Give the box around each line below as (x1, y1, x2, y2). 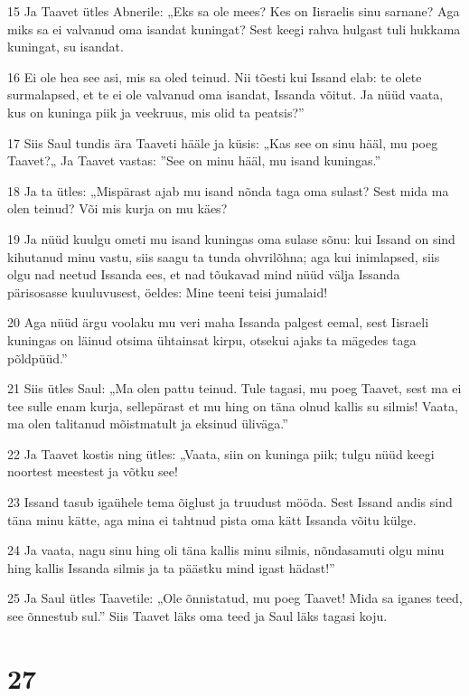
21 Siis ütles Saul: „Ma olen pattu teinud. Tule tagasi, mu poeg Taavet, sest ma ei (7, 379, 462, 398)
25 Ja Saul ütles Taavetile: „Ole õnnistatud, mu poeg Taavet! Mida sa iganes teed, (7, 588, 463, 607)
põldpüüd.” (7, 348, 68, 367)
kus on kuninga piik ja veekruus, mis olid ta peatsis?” (7, 102, 305, 121)
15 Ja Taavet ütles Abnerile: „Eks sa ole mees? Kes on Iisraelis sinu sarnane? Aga (7, 2, 460, 20)
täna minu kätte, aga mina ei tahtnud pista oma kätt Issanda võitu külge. (7, 510, 417, 529)
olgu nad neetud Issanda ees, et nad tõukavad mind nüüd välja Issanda (7, 265, 400, 284)
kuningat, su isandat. (7, 37, 124, 56)
